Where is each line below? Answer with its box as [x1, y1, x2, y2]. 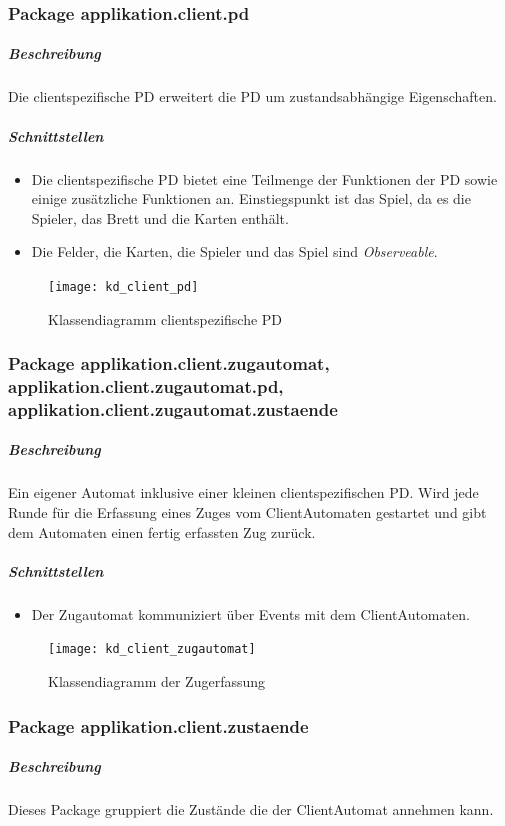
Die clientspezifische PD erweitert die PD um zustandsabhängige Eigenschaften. [8, 86, 497, 107]
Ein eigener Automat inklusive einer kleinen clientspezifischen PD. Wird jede [8, 482, 479, 503]
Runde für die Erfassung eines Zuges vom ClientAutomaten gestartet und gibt [8, 502, 487, 523]
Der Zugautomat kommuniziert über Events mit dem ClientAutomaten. [31, 603, 470, 624]
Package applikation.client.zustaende [8, 713, 309, 738]
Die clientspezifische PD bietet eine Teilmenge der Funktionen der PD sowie [31, 168, 498, 189]
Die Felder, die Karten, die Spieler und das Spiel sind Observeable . [31, 241, 438, 262]
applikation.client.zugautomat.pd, [8, 374, 284, 399]
